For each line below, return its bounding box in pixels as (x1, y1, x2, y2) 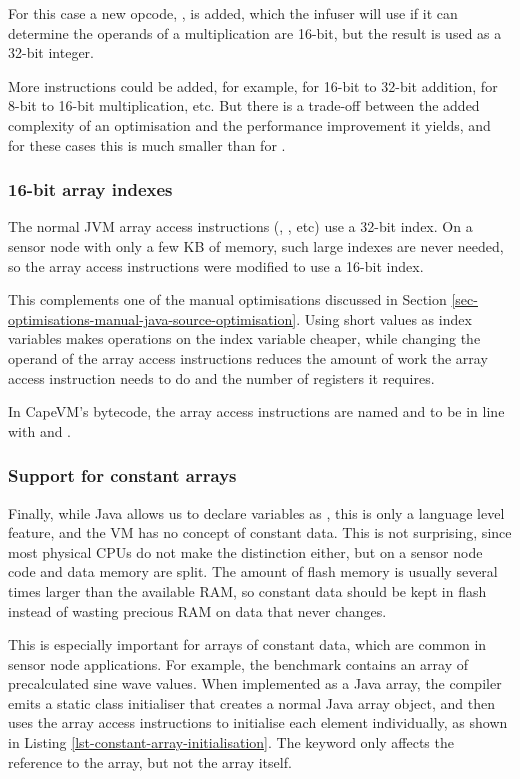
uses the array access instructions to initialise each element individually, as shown (8, 712, 508, 733)
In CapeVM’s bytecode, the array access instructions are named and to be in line (8, 401, 505, 422)
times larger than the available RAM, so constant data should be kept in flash (8, 580, 487, 601)
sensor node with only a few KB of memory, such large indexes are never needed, (8, 235, 504, 256)
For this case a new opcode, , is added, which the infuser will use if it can (8, 3, 458, 23)
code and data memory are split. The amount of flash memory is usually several (8, 561, 498, 582)
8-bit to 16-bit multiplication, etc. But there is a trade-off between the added (8, 95, 480, 116)
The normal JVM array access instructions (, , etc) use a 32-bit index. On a (8, 216, 473, 237)
